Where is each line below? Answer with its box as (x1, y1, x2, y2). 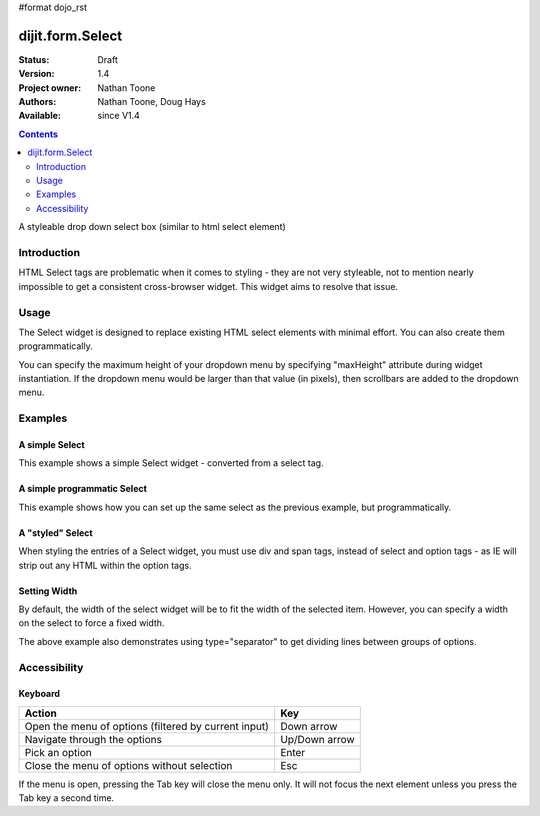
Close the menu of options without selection (24, 758, 233, 772)
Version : (18, 68, 55, 80)
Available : (18, 110, 62, 122)
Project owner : (18, 81, 82, 94)
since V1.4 (97, 110, 140, 122)
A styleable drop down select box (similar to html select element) (18, 221, 287, 233)
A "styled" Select (18, 526, 94, 539)
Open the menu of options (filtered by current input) (24, 719, 270, 733)
